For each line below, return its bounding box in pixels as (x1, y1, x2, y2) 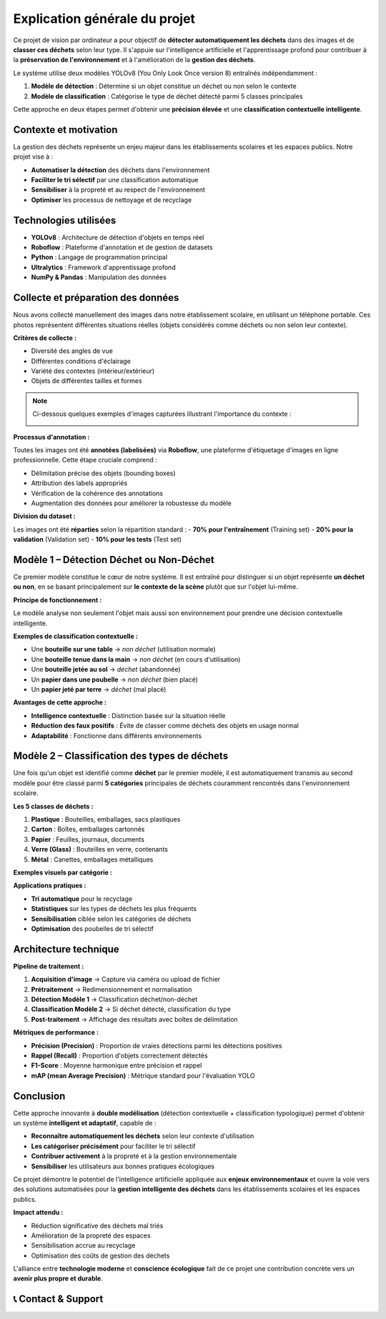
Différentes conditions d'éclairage (31, 357, 132, 365)
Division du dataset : (13, 512, 76, 521)
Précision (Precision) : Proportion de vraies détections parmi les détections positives (31, 1041, 282, 1050)
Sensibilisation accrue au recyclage (31, 1241, 136, 1250)
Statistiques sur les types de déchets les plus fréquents (31, 905, 197, 913)
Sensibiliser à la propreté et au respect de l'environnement (31, 186, 205, 194)
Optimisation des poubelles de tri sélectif (31, 924, 154, 932)
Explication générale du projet (13, 11, 196, 26)
